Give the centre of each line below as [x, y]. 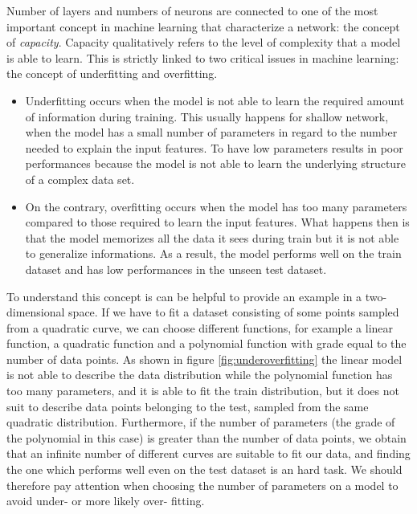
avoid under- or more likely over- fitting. [106, 501]
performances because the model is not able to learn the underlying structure [215, 163]
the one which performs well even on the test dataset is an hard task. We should [204, 469]
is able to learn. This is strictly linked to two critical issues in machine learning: [203, 57]
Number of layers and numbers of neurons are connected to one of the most [192, 10]
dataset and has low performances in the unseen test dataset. [176, 269]
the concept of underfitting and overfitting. [112, 73]
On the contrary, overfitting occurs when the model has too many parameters [216, 206]
